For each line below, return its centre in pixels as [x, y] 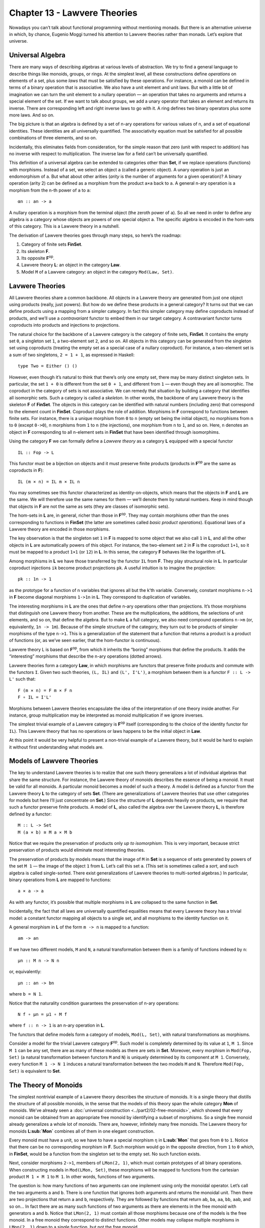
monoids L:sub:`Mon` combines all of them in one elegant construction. [82, 1131]
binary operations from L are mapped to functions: [60, 880]
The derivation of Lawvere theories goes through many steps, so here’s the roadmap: [95, 235]
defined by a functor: [30, 814]
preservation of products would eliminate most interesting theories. [77, 850]
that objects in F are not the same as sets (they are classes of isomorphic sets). [89, 506]
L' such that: [23, 679]
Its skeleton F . [36, 251]
